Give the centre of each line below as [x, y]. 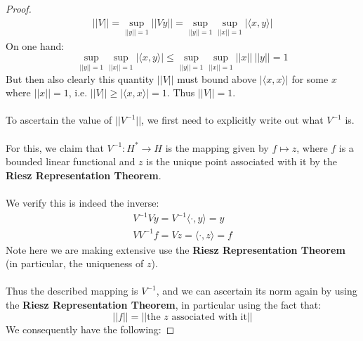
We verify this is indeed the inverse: [82, 202]
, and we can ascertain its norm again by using [257, 291]
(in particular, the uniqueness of [75, 263]
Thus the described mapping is [72, 291]
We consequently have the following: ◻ [90, 329]
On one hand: [35, 45]
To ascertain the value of [59, 120]
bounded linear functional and [71, 161]
